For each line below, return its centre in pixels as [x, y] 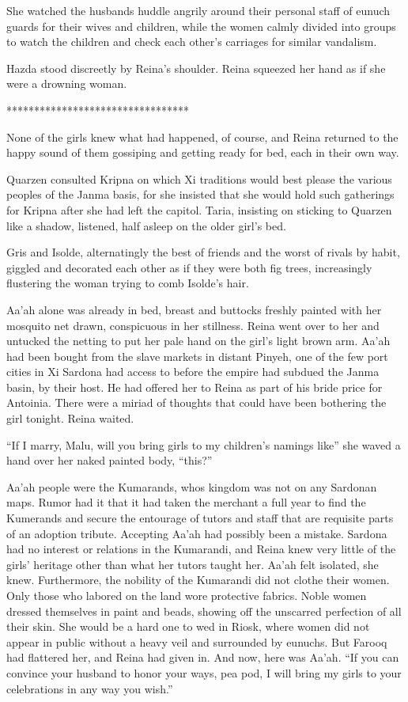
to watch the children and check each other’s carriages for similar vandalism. [192, 42]
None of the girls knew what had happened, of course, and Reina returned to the [202, 137]
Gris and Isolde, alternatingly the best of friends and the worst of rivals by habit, [203, 252]
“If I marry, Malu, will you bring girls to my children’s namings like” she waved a [204, 444]
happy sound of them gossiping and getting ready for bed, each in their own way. [203, 152]
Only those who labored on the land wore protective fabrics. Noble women [187, 595]
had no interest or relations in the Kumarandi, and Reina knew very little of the [201, 549]
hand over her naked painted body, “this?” [110, 460]
